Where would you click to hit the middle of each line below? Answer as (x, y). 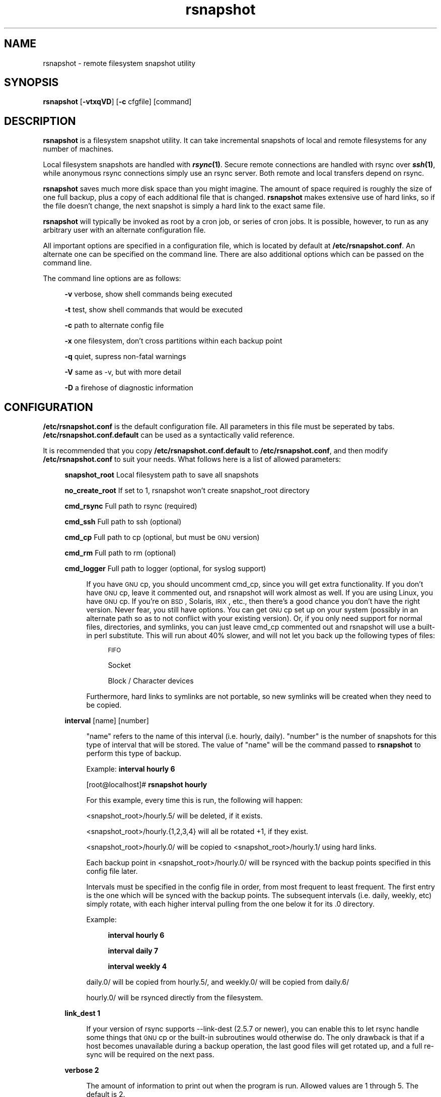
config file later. (112, 871)
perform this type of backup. (134, 753)
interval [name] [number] (107, 721)
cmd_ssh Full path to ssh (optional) (123, 522)
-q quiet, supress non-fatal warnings (125, 357)
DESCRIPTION (40, 121)
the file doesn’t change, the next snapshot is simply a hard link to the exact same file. (184, 206)
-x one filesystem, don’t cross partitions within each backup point (173, 341)
